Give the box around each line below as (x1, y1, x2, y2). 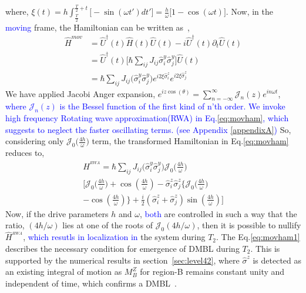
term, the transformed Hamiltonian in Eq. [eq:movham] (92, 135, 289, 147)
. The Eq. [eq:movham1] (216, 231, 300, 243)
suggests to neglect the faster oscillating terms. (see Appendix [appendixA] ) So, (5, 123, 291, 135)
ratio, (5, 219, 25, 231)
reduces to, (5, 146, 45, 159)
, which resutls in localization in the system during (23, 231, 206, 243)
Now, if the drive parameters (5, 207, 109, 219)
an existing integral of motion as (5, 265, 122, 278)
